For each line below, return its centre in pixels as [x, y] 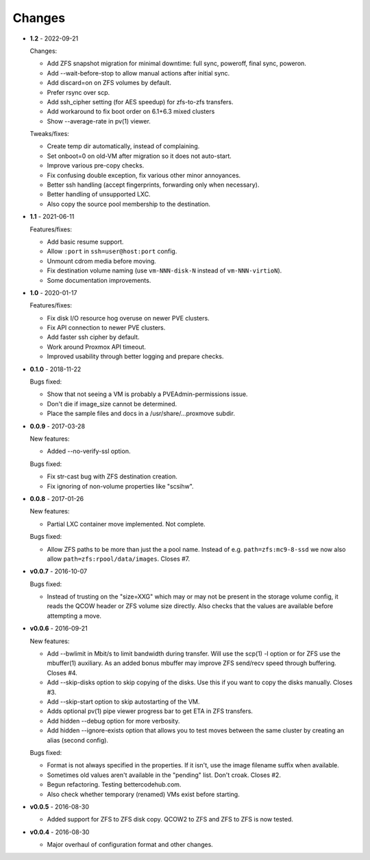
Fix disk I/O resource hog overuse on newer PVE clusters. [128, 318]
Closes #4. [62, 673]
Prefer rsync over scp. [78, 92]
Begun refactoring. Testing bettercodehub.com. [114, 785]
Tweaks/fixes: [50, 134]
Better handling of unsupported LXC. [99, 194]
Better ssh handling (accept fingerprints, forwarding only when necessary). [153, 185]
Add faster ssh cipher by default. [93, 337]
